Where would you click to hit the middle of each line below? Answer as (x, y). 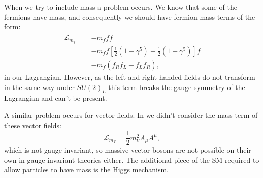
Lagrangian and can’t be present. (56, 98)
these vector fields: (33, 125)
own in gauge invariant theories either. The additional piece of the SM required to (132, 159)
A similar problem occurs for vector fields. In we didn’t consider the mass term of (131, 115)
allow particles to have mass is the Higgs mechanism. (86, 170)
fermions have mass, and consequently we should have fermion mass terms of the (130, 17)
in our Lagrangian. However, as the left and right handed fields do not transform (130, 77)
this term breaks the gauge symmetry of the (177, 87)
